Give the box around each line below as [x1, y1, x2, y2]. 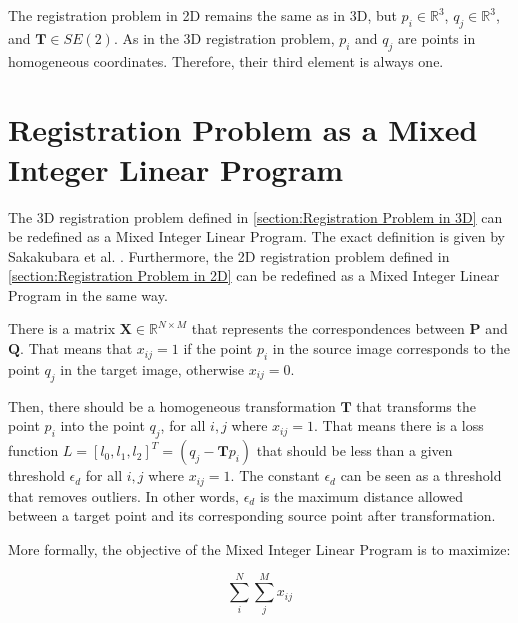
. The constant [230, 465, 320, 486]
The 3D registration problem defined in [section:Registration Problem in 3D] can [8, 206, 503, 227]
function [8, 440, 59, 461]
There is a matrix [8, 318, 116, 339]
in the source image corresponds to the [272, 338, 510, 359]
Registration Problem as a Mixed [8, 109, 478, 150]
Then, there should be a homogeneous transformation [8, 395, 336, 416]
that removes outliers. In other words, [8, 485, 239, 506]
